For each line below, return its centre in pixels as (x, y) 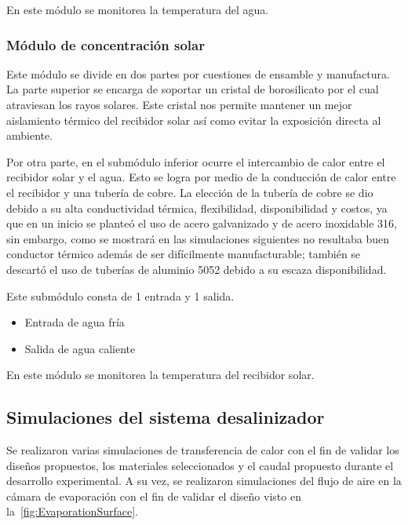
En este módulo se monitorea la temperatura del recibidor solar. (160, 375)
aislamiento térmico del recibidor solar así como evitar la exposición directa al (194, 120)
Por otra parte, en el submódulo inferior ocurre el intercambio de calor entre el (196, 161)
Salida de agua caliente (80, 348)
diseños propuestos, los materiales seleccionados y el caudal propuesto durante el (200, 465)
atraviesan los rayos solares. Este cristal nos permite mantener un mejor (179, 104)
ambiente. (30, 135)
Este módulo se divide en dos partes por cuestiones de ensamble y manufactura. (198, 73)
